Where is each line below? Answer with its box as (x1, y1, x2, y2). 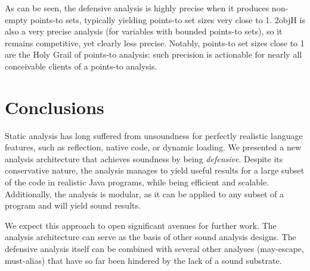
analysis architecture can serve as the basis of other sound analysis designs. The (5, 231, 296, 243)
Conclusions (5, 94, 104, 119)
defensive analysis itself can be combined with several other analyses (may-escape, (5, 242, 304, 255)
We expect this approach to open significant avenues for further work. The (5, 219, 277, 231)
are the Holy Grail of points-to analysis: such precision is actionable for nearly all (5, 48, 302, 61)
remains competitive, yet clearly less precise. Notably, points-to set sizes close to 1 (5, 36, 305, 49)
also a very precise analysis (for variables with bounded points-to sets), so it (5, 25, 283, 37)
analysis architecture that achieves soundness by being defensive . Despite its (5, 152, 283, 165)
